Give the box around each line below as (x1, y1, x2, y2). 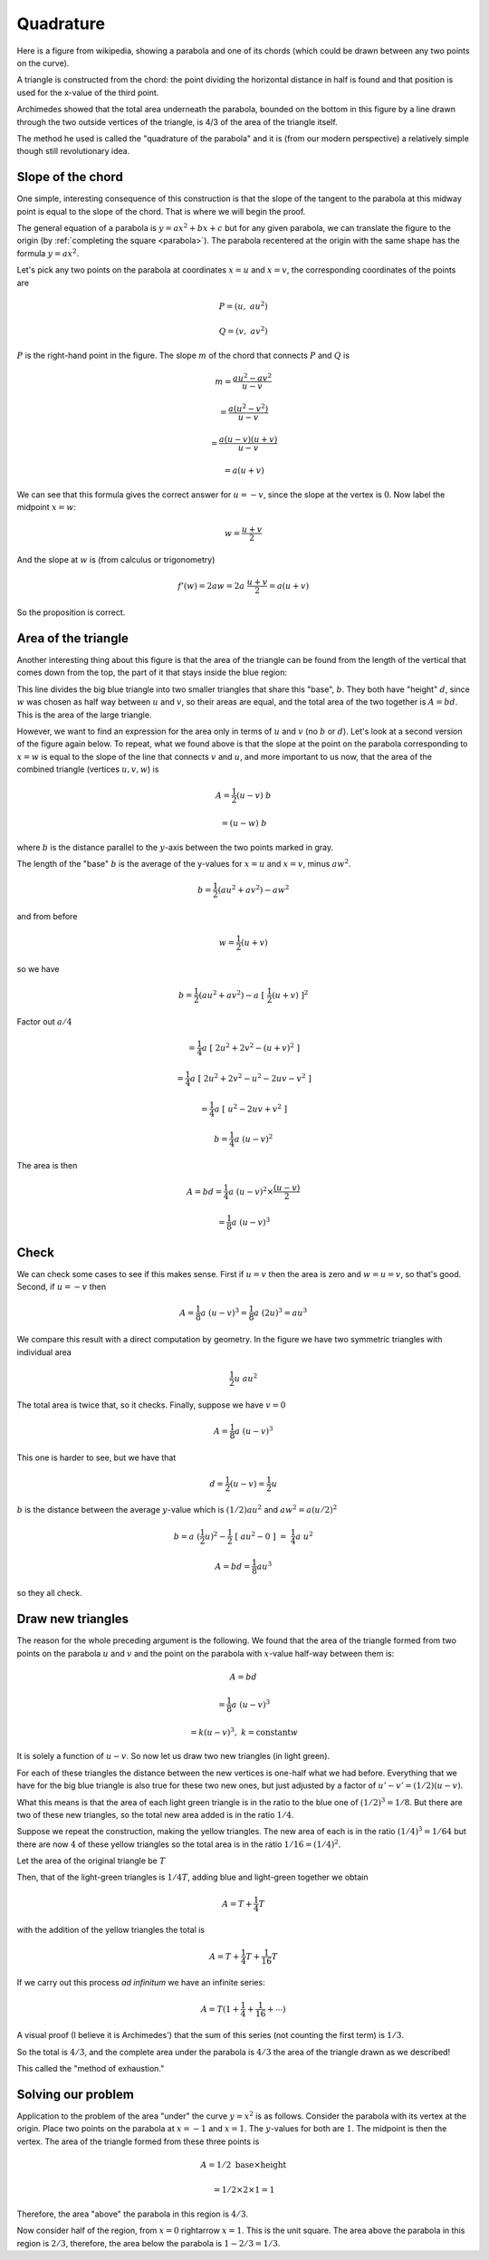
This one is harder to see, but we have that (16, 1452, 177, 1463)
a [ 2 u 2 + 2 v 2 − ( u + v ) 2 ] (201, 1041, 301, 1053)
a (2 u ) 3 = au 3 (254, 1306, 308, 1318)
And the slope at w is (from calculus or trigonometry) (16, 554, 216, 565)
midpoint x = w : (16, 502, 77, 513)
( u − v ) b (236, 790, 272, 801)
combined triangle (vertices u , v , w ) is (16, 764, 159, 774)
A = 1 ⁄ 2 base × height (200, 2160, 287, 2170)
